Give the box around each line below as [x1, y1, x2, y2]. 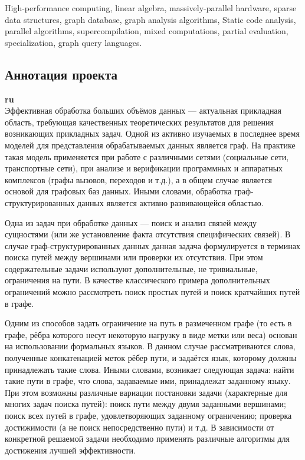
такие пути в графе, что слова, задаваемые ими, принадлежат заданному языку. [5, 375, 291, 387]
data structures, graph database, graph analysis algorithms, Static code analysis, [5, 13, 296, 25]
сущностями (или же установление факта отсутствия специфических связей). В [5, 228, 291, 240]
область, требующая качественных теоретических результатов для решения [5, 115, 274, 128]
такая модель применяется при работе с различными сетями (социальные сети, [5, 150, 289, 163]
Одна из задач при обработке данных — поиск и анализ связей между [5, 216, 257, 229]
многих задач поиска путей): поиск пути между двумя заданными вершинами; [5, 398, 286, 410]
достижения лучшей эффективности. [5, 444, 136, 456]
